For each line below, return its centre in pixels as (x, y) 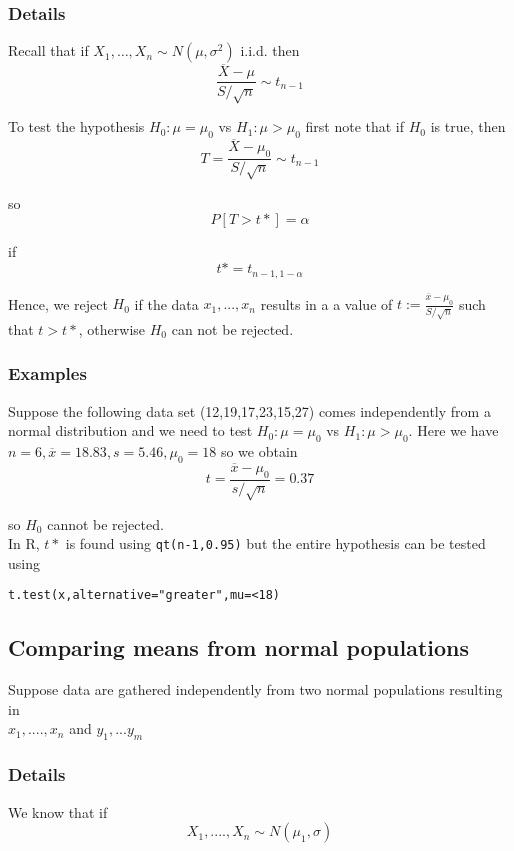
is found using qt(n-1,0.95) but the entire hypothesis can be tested (275, 543)
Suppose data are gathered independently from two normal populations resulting (255, 689)
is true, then (468, 126)
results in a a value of (326, 303)
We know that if (58, 811)
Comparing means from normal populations (239, 647)
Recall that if (48, 50)
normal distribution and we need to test (130, 430)
